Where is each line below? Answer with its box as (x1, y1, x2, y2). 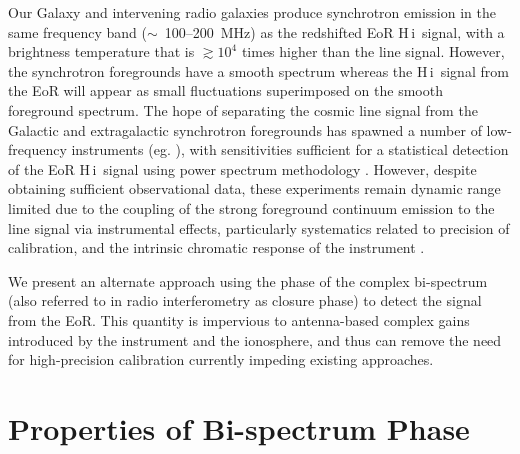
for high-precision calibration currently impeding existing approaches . (8, 349, 434, 370)
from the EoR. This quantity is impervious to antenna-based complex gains (8, 309, 470, 330)
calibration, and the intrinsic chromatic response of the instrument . (8, 237, 425, 258)
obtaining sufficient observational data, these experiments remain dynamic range (8, 178, 501, 199)
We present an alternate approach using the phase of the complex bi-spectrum (8, 270, 488, 291)
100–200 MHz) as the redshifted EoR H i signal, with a (164, 21, 505, 42)
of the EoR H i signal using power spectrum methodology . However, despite (8, 158, 477, 179)
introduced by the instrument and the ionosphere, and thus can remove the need (8, 329, 502, 350)
